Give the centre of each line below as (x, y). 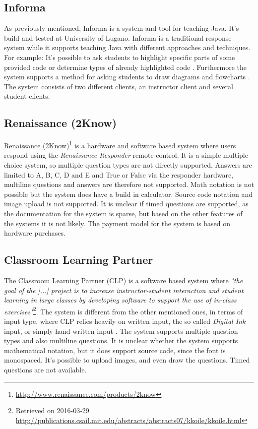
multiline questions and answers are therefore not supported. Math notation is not (129, 184)
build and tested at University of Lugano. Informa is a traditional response (118, 37)
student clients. (27, 96)
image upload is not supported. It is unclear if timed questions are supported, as (126, 204)
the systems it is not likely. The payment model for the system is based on (117, 223)
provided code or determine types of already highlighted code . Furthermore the (126, 67)
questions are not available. (45, 369)
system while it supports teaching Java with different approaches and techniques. (127, 47)
